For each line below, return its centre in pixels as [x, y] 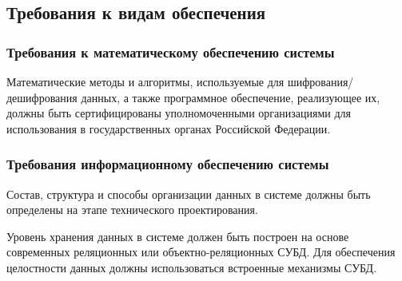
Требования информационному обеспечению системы [168, 164]
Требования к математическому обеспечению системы [171, 51]
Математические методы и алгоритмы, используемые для [145, 81]
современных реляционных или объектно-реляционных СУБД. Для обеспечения [201, 252]
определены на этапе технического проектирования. [132, 210]
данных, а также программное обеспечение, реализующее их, [231, 97]
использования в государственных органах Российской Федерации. [169, 128]
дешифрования [42, 97]
